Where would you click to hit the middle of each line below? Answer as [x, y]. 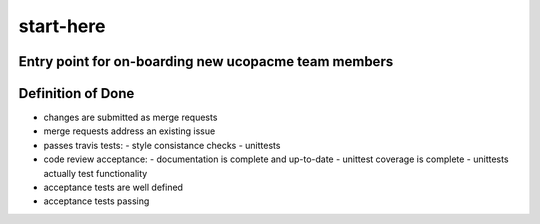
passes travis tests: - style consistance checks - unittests [162, 145]
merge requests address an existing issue [129, 131]
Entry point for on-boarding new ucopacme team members [206, 61]
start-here [62, 26]
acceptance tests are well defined [113, 187]
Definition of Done [76, 93]
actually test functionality [95, 173]
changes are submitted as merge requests [130, 117]
